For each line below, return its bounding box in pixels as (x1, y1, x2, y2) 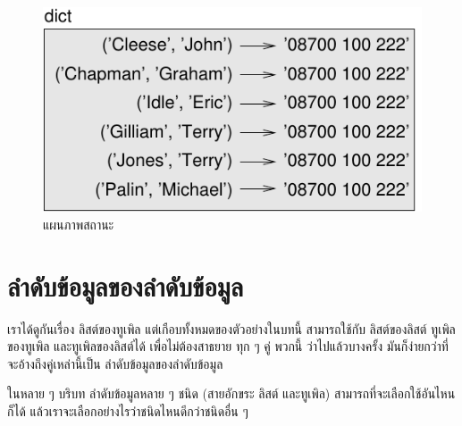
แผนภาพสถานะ (43, 214, 114, 233)
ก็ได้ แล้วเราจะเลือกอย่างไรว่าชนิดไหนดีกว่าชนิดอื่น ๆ (7, 401, 248, 420)
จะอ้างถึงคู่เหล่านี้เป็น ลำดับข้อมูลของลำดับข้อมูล (7, 354, 223, 372)
